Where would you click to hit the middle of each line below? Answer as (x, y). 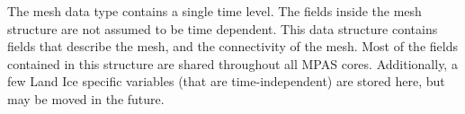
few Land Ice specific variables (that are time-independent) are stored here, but (226, 81)
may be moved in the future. (86, 98)
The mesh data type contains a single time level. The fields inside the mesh (215, 11)
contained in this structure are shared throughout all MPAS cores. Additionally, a (232, 63)
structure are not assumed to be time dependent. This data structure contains (223, 28)
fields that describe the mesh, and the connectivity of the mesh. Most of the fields (232, 46)
